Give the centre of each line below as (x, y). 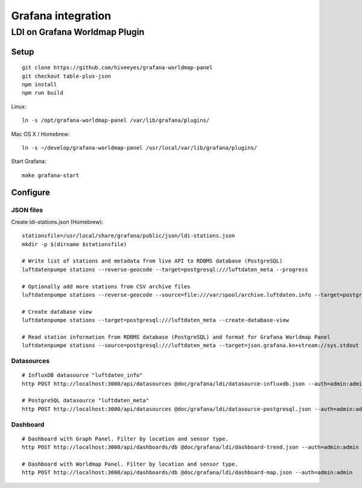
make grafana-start (51, 175)
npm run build (43, 93)
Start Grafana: (29, 161)
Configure (31, 192)
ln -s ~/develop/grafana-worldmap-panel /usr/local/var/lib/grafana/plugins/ (140, 147)
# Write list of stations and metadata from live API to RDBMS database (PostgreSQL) (152, 261)
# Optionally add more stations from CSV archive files (106, 286)
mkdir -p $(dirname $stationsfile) (75, 244)
